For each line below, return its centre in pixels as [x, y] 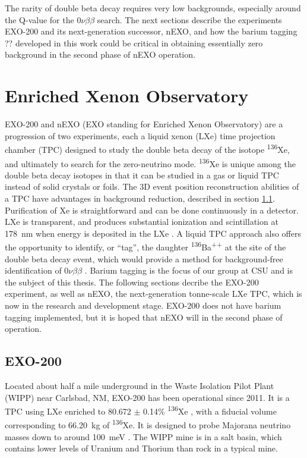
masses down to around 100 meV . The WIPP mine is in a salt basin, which [143, 436]
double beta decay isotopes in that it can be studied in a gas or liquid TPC [142, 175]
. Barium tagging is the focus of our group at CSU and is [189, 270]
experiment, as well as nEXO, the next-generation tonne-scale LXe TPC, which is [153, 294]
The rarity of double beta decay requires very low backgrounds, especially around [153, 8]
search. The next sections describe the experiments [189, 19]
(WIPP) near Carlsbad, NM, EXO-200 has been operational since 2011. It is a [147, 397]
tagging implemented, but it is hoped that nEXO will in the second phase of [144, 317]
